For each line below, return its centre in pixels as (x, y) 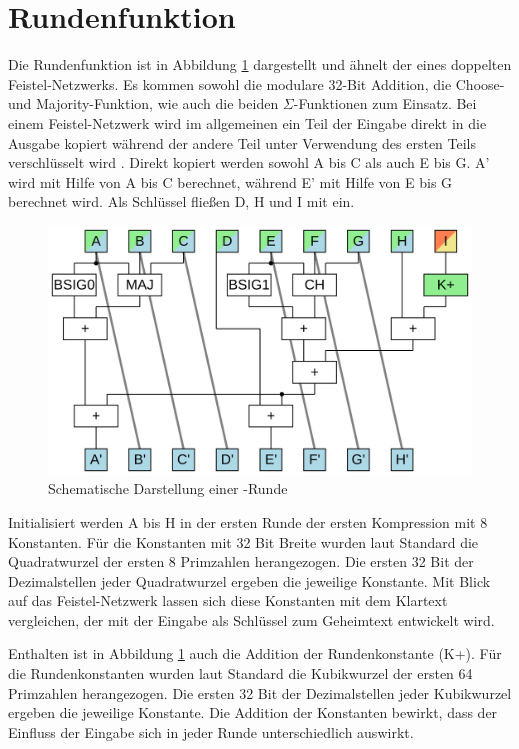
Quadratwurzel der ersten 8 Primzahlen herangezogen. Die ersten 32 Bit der (241, 561)
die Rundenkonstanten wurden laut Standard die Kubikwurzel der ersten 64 (240, 673)
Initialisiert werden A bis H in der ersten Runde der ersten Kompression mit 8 (248, 521)
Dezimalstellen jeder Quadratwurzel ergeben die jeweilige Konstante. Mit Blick (249, 580)
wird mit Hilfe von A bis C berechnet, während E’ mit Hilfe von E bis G (230, 181)
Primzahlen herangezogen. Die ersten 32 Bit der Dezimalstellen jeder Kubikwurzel (260, 692)
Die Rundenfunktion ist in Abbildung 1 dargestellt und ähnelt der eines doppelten (260, 64)
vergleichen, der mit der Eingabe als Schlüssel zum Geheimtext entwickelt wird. (251, 619)
